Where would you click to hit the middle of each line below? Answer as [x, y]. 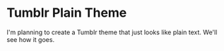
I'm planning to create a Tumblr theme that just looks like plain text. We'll [112, 32]
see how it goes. [30, 39]
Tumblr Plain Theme [67, 13]
